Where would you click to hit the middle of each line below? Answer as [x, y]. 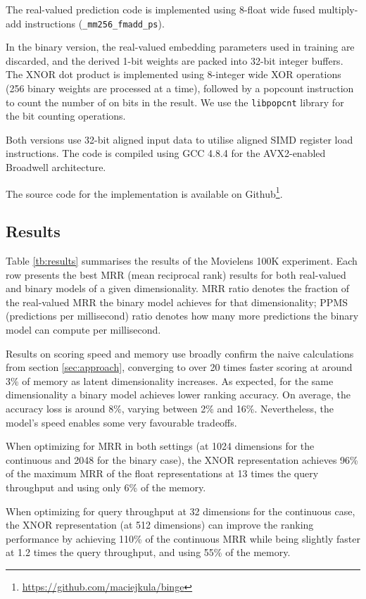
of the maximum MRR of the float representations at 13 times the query [162, 473]
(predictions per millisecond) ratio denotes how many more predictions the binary [182, 316]
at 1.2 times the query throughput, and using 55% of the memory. [148, 552]
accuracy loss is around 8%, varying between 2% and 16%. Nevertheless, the [170, 409]
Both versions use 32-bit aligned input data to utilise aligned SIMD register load [179, 139]
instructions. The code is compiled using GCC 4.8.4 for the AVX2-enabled [166, 153]
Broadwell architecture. [56, 167]
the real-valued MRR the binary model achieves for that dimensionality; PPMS [177, 302]
